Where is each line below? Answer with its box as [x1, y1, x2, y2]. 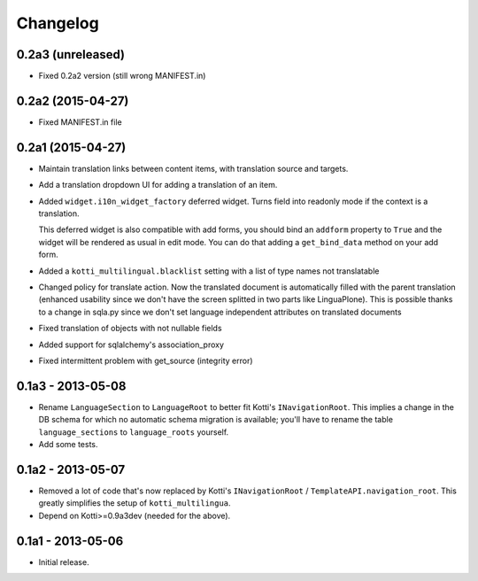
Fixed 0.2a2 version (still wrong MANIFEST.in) [38, 71, 206, 81]
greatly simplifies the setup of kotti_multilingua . [38, 498, 231, 508]
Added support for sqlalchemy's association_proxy [38, 339, 225, 350]
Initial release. [38, 556, 89, 567]
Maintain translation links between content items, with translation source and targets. [38, 163, 349, 174]
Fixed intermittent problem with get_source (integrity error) [38, 355, 253, 366]
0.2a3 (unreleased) [16, 47, 126, 62]
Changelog [16, 13, 99, 33]
